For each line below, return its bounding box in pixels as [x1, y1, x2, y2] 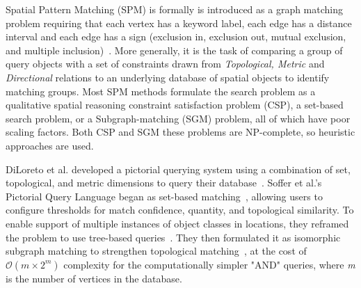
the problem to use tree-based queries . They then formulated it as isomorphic [6, 230, 341, 244]
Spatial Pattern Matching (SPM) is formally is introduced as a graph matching [6, 2, 344, 16]
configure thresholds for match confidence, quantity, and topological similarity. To [6, 202, 354, 217]
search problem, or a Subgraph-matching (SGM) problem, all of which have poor [6, 111, 351, 125]
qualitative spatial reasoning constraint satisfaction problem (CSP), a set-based [6, 97, 344, 112]
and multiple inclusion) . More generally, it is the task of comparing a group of [6, 42, 343, 57]
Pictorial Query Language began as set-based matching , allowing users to [6, 189, 323, 203]
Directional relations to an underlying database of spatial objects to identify [6, 70, 330, 84]
